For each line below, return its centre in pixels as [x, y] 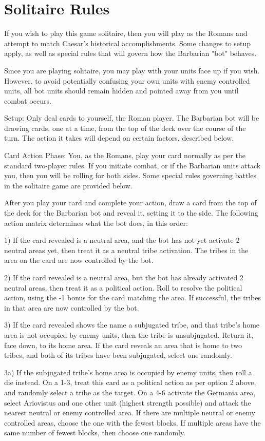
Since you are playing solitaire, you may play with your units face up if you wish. [132, 70]
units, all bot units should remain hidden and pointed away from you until [121, 91]
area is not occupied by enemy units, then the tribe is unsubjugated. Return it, [129, 334]
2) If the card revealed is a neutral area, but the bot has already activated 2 [124, 277]
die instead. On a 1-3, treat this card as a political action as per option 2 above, [130, 382]
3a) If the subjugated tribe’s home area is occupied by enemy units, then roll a [128, 372]
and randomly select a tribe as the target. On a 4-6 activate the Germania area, [130, 392]
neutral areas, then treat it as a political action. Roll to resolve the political [123, 287]
